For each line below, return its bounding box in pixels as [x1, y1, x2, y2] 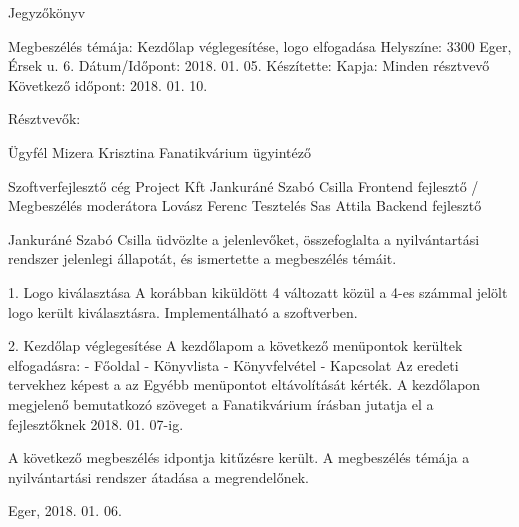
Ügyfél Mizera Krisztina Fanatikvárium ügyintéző [8, 141, 311, 162]
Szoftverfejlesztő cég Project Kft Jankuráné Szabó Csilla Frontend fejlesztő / [8, 175, 479, 196]
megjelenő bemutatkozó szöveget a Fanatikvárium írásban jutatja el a [8, 393, 434, 414]
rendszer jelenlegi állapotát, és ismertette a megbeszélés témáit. [8, 248, 397, 269]
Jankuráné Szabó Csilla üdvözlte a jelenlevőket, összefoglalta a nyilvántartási [8, 228, 480, 249]
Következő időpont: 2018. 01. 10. [8, 74, 208, 95]
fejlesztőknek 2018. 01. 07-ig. [8, 413, 184, 434]
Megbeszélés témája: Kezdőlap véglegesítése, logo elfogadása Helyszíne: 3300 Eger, [8, 35, 512, 56]
